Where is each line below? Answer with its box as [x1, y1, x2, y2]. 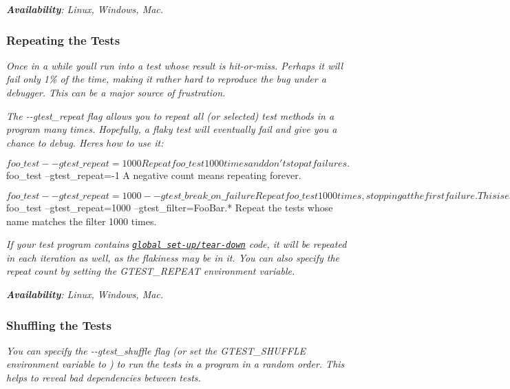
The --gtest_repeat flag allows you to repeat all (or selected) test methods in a [6, 108, 334, 123]
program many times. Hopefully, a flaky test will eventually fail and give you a [6, 122, 337, 136]
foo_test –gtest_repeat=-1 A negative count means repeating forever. [6, 168, 301, 182]
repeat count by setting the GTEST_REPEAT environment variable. [6, 264, 295, 278]
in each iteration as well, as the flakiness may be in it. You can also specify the [6, 250, 340, 264]
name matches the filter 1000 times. [6, 213, 157, 228]
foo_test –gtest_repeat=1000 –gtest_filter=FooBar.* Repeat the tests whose [6, 200, 333, 214]
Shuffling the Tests [6, 316, 111, 333]
